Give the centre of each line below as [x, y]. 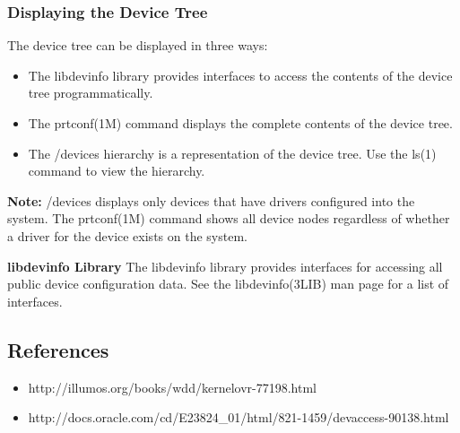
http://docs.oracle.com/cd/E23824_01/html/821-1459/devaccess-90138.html [239, 417]
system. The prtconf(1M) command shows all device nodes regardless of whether [229, 218]
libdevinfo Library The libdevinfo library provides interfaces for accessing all [225, 266]
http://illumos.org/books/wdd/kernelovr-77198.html [172, 387]
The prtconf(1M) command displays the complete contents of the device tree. [240, 123]
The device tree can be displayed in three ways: [138, 45]
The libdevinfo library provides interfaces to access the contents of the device [240, 75]
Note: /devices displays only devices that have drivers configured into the [211, 200]
